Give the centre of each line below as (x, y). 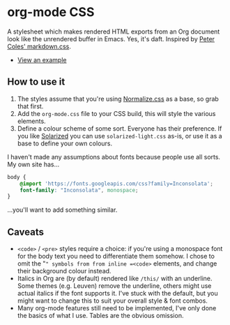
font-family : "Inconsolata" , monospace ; (79, 190)
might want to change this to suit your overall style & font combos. (112, 301)
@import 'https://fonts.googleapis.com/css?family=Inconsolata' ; (117, 183)
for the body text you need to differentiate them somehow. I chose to (116, 257)
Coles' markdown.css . (39, 46)
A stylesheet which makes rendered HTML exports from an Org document (114, 31)
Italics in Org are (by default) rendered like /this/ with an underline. (115, 279)
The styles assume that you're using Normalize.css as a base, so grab (118, 99)
